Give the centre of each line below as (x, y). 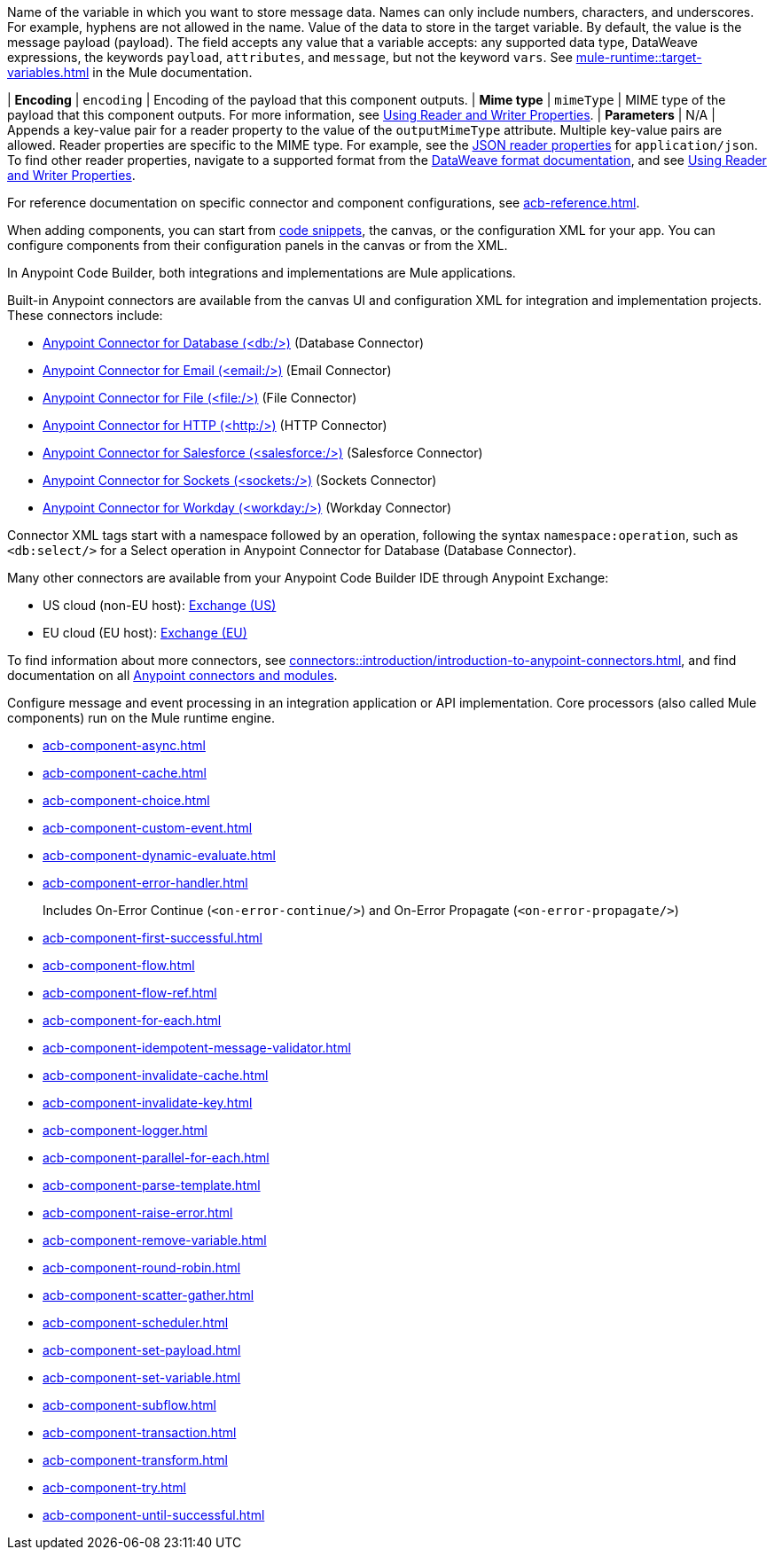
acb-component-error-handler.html (145, 883)
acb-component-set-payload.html (142, 1350)
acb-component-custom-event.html (148, 828)
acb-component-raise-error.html (138, 1213)
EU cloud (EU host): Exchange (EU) (145, 633)
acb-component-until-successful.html (154, 1515)
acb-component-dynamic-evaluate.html (159, 855)
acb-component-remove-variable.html (155, 1240)
